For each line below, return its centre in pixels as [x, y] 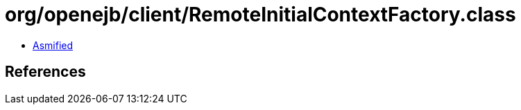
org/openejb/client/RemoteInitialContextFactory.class [260, 15]
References [45, 72]
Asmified [53, 45]
